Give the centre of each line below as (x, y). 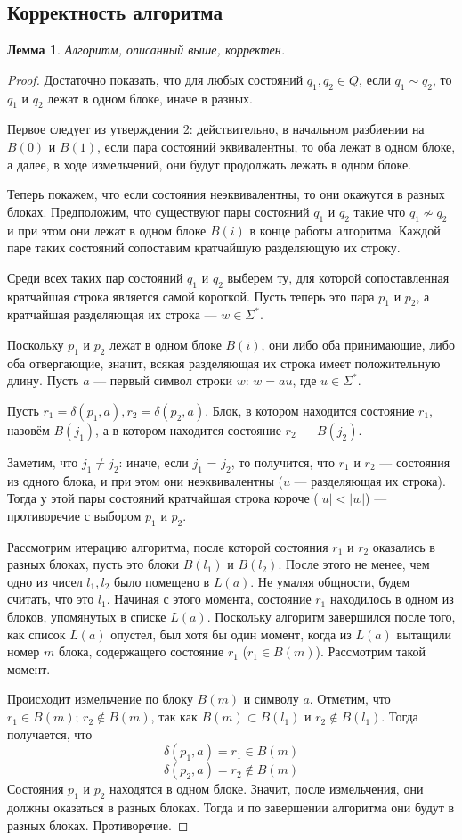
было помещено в (162, 581)
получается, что (50, 733)
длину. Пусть (43, 380)
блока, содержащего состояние (141, 651)
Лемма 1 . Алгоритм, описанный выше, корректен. (146, 49)
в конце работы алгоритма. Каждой (345, 230)
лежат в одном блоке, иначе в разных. (150, 98)
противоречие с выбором (74, 515)
